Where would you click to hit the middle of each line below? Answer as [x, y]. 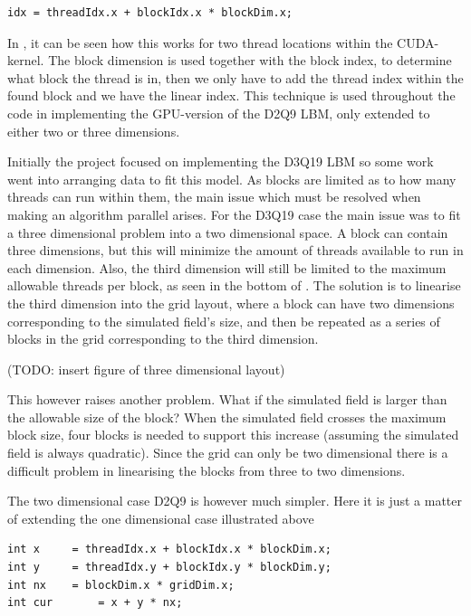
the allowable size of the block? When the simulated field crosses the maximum [227, 417]
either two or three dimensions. [94, 131]
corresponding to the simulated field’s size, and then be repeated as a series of [224, 321]
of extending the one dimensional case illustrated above [161, 518]
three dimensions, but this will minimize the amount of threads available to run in [235, 250]
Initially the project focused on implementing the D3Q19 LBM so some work [221, 161]
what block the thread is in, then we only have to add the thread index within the [235, 77]
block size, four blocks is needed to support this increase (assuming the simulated [233, 435]
